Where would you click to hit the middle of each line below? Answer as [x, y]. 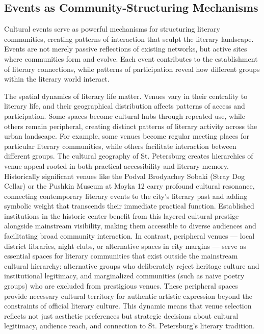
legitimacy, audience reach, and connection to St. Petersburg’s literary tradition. [129, 326]
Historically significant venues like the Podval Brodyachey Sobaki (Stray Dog [124, 176]
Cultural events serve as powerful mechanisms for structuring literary [112, 29]
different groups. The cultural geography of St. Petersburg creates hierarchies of [129, 156]
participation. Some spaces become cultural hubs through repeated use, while [125, 115]
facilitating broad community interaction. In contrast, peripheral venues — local [129, 236]
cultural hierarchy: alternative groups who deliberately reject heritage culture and [132, 265]
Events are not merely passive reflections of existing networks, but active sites [126, 49]
